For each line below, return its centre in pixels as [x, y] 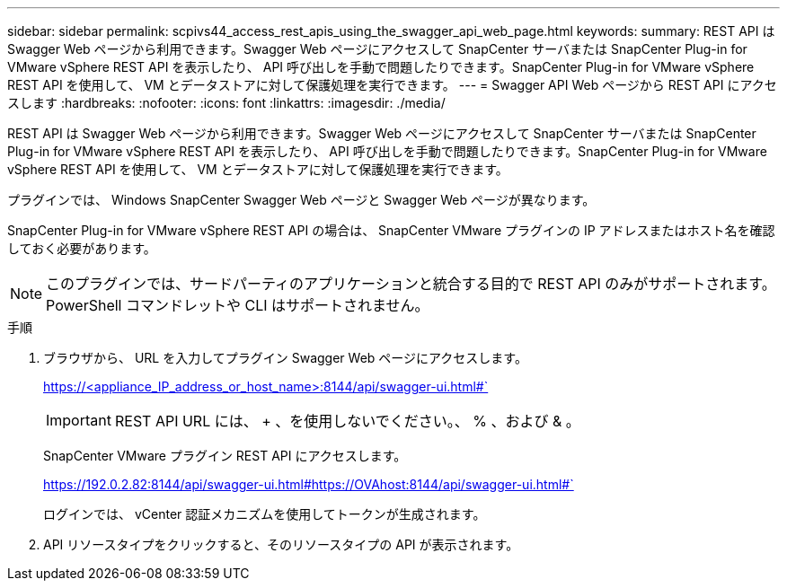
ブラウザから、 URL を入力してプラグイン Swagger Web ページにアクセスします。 [285, 358]
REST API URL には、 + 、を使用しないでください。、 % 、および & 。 [347, 421]
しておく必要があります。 [82, 248]
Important [79, 420]
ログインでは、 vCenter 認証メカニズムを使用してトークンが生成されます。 [265, 514]
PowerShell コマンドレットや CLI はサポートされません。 [238, 305]
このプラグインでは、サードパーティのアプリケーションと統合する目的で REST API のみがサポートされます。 [411, 284]
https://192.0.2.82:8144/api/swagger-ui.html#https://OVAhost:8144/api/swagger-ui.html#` [309, 484]
